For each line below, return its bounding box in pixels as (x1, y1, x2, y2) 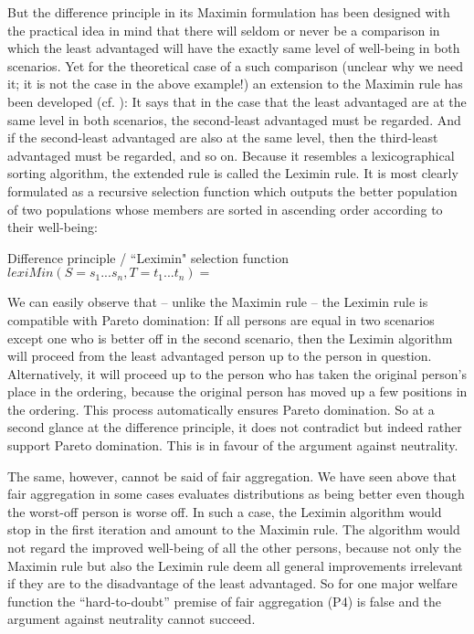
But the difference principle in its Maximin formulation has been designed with (7, 3, 450, 21)
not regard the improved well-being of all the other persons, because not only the (7, 538, 462, 557)
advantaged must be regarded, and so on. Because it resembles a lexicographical (7, 145, 455, 164)
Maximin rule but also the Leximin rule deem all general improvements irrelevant (7, 555, 463, 575)
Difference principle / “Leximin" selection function (7, 248, 289, 267)
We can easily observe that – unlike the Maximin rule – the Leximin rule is (7, 292, 428, 312)
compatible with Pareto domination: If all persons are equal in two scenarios (7, 310, 435, 329)
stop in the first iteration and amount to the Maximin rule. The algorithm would (7, 520, 460, 539)
